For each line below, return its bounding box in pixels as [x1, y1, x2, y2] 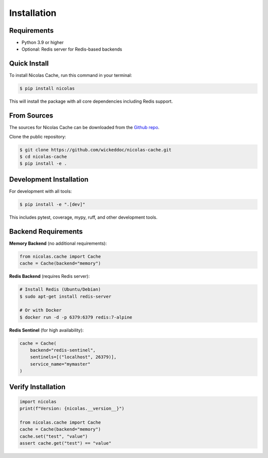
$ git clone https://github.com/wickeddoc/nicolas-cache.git [19, 147, 172, 152]
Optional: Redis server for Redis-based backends [21, 46, 123, 52]
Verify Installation [9, 383, 66, 391]
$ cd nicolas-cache [19, 154, 67, 159]
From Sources [9, 112, 54, 120]
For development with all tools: [9, 188, 72, 194]
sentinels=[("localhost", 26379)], [30, 354, 117, 360]
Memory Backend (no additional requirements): [9, 240, 107, 246]
